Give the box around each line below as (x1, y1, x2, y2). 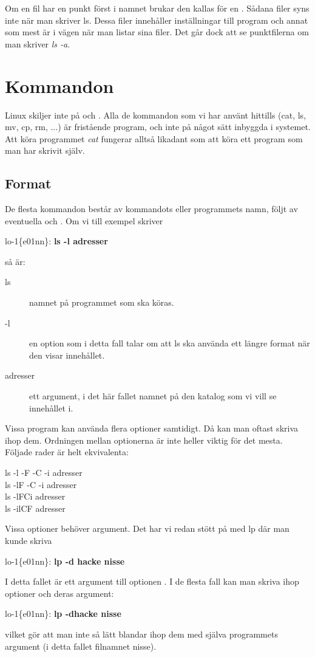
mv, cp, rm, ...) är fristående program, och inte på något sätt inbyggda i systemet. (5, 120, 311, 133)
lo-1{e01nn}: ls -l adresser (5, 235, 108, 247)
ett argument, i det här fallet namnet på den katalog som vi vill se (29, 390, 277, 402)
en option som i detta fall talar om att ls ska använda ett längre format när (29, 337, 310, 349)
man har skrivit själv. (5, 144, 85, 157)
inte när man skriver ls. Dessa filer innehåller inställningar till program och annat (5, 13, 308, 26)
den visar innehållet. (29, 348, 105, 361)
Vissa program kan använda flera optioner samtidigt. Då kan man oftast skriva (5, 422, 299, 435)
